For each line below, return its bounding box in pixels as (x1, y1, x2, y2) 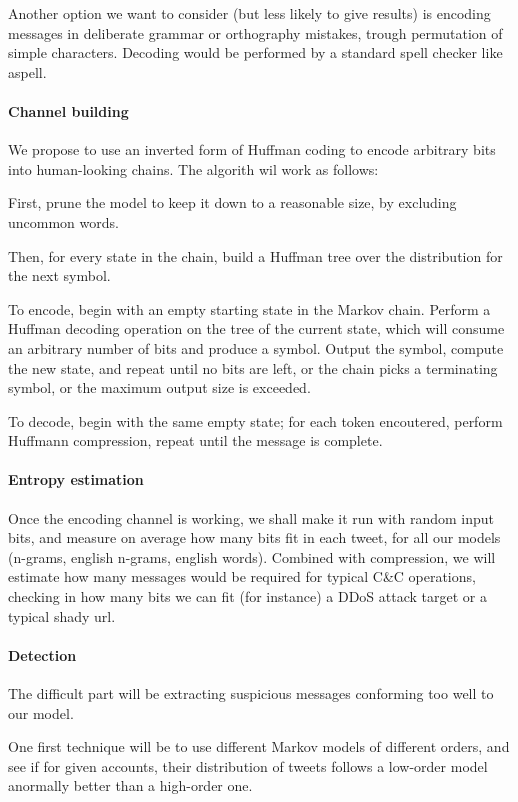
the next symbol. (8, 265, 111, 286)
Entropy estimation (8, 469, 144, 490)
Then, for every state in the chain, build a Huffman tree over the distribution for (8, 245, 503, 266)
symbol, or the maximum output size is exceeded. (8, 377, 311, 398)
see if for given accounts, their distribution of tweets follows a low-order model (8, 755, 488, 776)
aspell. (8, 61, 47, 82)
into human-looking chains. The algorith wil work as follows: (8, 158, 379, 179)
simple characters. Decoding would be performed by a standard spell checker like (8, 42, 503, 63)
